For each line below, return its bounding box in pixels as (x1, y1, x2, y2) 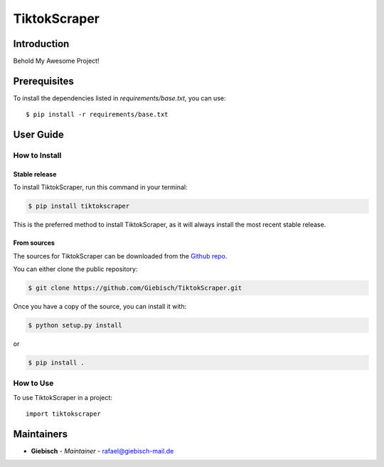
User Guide (13, 129, 64, 141)
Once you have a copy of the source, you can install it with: (13, 303, 187, 311)
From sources (13, 238, 55, 247)
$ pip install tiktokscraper (28, 202, 130, 210)
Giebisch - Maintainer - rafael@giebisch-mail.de (31, 447, 174, 456)
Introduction (13, 38, 70, 50)
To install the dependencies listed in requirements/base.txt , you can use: (13, 93, 226, 103)
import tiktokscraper (26, 410, 101, 418)
